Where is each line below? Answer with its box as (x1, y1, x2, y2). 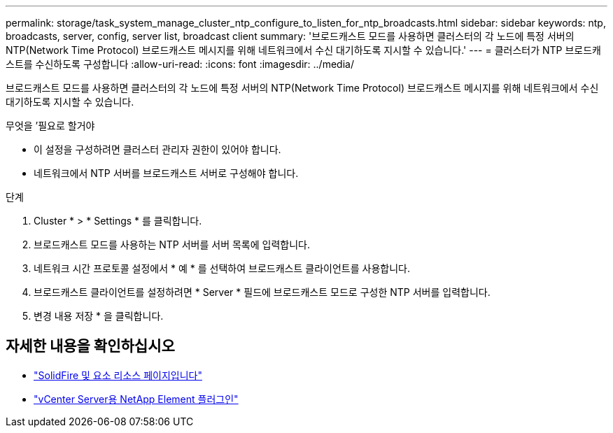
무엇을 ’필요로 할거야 (6, 120, 95, 132)
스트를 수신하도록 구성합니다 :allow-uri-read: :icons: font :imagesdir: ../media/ (6, 58, 354, 70)
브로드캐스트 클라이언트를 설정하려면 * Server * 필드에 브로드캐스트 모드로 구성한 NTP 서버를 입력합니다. (34, 286, 491, 298)
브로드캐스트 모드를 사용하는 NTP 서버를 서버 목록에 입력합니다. (34, 239, 311, 250)
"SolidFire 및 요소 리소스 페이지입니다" (34, 369, 202, 381)
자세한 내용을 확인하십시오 (6, 337, 175, 355)
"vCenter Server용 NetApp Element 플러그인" (34, 392, 239, 405)
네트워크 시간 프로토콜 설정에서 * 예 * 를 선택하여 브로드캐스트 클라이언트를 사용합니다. (34, 262, 410, 274)
